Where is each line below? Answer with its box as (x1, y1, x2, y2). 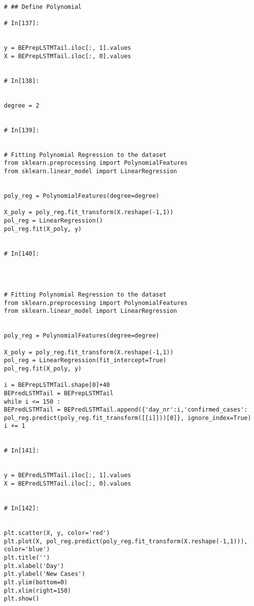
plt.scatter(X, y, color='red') (4, 530, 110, 536)
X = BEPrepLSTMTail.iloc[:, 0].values (4, 52, 131, 60)
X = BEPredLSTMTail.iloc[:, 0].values (4, 480, 131, 488)
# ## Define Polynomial (4, 3, 82, 10)
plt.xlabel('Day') (4, 562, 64, 569)
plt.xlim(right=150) (4, 587, 72, 594)
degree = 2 (4, 102, 39, 109)
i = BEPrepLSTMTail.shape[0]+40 (4, 381, 110, 389)
